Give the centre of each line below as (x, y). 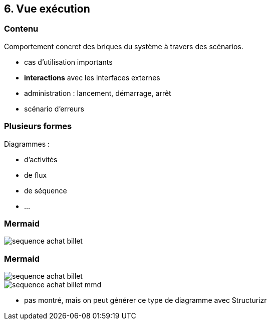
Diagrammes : (27, 144)
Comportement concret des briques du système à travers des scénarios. (124, 46)
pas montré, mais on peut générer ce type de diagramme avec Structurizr (146, 300)
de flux (36, 175)
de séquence (46, 190)
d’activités (41, 159)
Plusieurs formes (38, 126)
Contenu (21, 29)
